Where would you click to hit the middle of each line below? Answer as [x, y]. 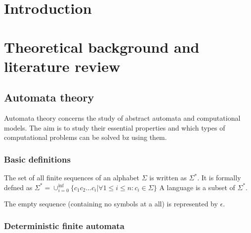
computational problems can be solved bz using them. [85, 137]
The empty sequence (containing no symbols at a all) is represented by [111, 204]
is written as [168, 178]
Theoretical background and [102, 47]
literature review [62, 66]
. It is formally [219, 178]
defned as [18, 187]
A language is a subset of [197, 187]
